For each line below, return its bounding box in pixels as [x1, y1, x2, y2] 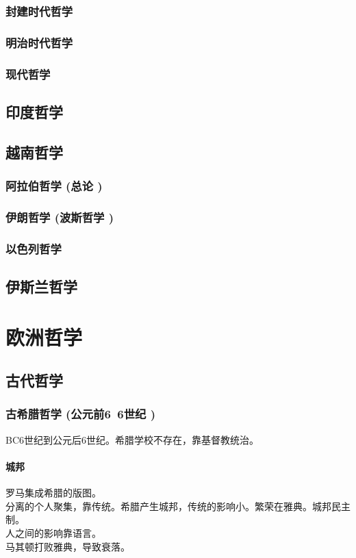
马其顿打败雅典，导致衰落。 [5, 539, 130, 553]
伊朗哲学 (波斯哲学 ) [5, 208, 114, 225]
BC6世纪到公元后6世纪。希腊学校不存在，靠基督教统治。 [5, 432, 259, 446]
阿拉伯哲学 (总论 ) [5, 177, 103, 194]
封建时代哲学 [5, 2, 73, 19]
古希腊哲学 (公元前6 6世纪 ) [5, 405, 155, 422]
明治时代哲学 [5, 34, 73, 51]
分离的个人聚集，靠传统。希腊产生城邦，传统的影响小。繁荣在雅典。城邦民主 [5, 498, 351, 513]
